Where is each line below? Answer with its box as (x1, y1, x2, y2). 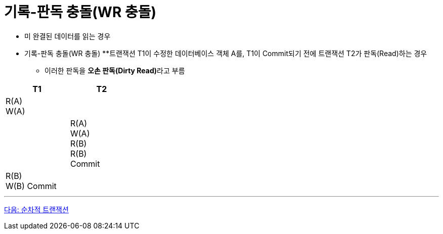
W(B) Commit (6, 180, 57, 191)
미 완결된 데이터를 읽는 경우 (24, 31, 111, 40)
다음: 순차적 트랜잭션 (4, 205, 69, 214)
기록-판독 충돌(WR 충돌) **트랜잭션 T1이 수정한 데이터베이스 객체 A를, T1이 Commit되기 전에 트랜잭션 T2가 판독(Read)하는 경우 (24, 49, 427, 58)
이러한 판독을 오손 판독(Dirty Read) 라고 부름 (45, 66, 185, 75)
